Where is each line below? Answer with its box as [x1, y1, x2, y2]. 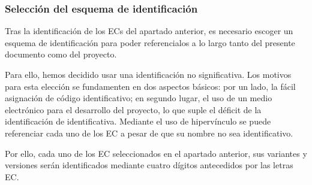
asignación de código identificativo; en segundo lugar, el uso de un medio [5, 92, 272, 104]
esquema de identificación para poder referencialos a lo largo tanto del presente [5, 36, 295, 48]
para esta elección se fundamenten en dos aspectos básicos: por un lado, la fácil [5, 80, 296, 92]
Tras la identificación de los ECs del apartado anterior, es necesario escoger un [5, 25, 293, 37]
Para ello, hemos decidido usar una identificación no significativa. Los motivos [5, 68, 292, 80]
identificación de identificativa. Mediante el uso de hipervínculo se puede [5, 115, 271, 128]
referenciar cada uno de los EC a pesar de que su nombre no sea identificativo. [5, 126, 293, 139]
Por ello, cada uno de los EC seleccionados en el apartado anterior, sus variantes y [5, 147, 307, 159]
